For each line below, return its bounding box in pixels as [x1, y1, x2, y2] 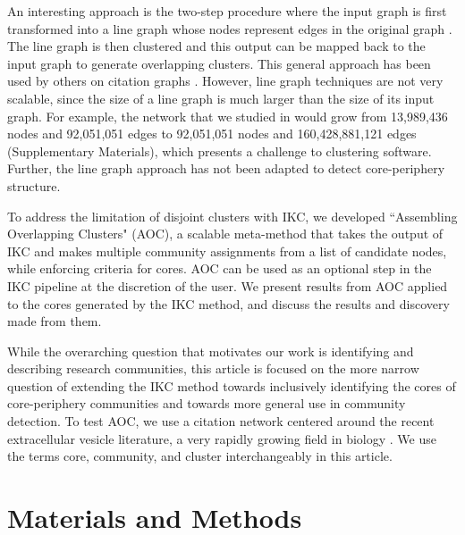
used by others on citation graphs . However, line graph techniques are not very [7, 71, 444, 90]
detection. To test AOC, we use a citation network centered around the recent [7, 412, 435, 431]
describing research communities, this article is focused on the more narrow [7, 359, 419, 378]
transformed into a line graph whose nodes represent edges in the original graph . [7, 19, 452, 38]
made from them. [7, 312, 102, 330]
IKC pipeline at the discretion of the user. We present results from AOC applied [7, 276, 448, 295]
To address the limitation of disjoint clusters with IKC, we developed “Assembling [7, 206, 458, 225]
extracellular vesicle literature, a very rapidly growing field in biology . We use [7, 429, 436, 447]
